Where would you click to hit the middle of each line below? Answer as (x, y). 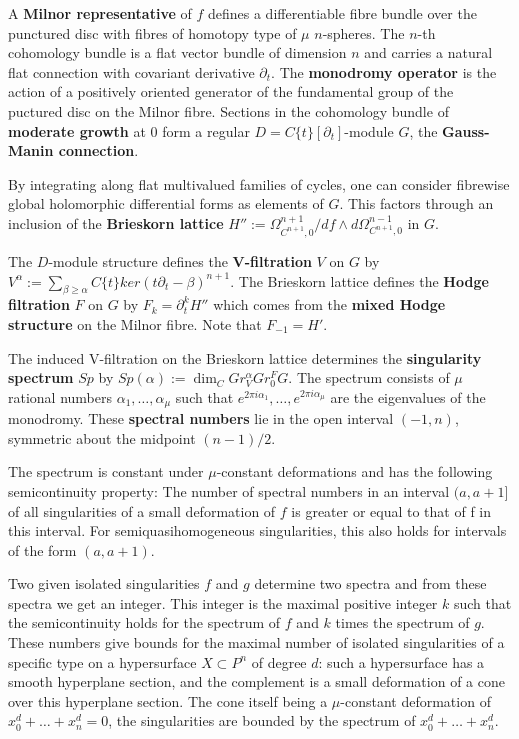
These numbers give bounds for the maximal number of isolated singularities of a (256, 642)
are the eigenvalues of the (408, 396)
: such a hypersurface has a (401, 661)
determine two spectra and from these (370, 583)
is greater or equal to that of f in (391, 510)
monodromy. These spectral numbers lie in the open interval (201, 418)
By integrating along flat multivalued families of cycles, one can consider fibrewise (259, 183)
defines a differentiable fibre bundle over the (342, 13)
